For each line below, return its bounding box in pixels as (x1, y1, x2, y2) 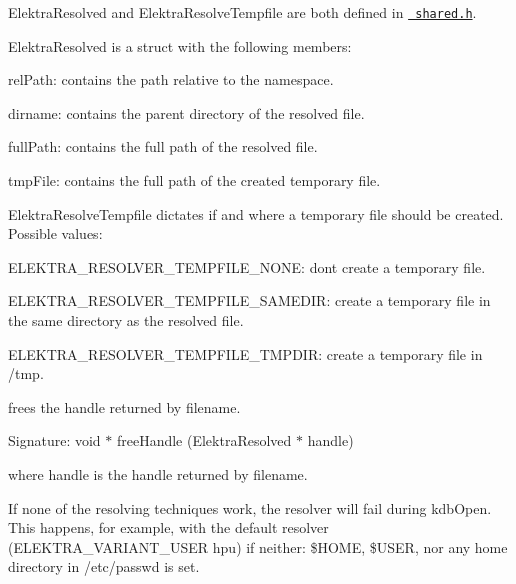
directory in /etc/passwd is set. (8, 556, 200, 577)
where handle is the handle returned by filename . (8, 463, 308, 484)
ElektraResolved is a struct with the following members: (8, 35, 352, 56)
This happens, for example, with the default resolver (8, 517, 329, 538)
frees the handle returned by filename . (8, 396, 241, 417)
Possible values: (8, 223, 103, 244)
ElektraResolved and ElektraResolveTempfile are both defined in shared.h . (8, 2, 477, 22)
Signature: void (8, 430, 101, 451)
